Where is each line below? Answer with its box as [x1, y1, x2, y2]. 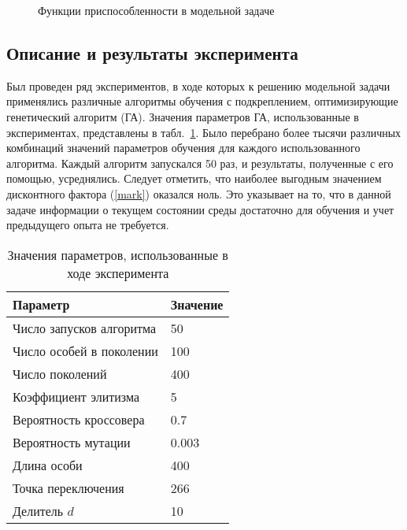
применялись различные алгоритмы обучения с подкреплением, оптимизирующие [6, 93, 398, 109]
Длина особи [13, 455, 83, 474]
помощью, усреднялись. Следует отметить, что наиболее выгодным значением [6, 170, 382, 187]
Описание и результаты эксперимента [6, 40, 298, 65]
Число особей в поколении [13, 341, 158, 360]
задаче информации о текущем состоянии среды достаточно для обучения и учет [6, 201, 394, 217]
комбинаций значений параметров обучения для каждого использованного [6, 139, 361, 156]
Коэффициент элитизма [13, 387, 140, 406]
